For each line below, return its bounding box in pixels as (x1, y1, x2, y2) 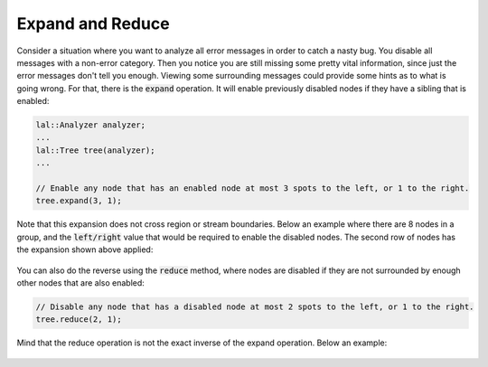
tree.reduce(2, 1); (35, 315, 122, 325)
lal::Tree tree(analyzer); (35, 145, 155, 155)
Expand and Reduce (16, 14, 171, 33)
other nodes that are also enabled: (16, 277, 145, 288)
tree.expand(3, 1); (35, 195, 122, 206)
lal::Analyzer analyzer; (35, 120, 146, 130)
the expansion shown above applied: (16, 244, 154, 255)
